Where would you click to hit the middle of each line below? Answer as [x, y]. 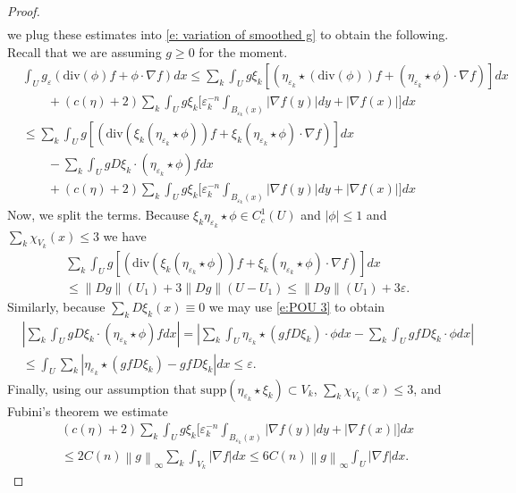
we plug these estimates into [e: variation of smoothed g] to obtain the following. [228, 34]
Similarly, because [56, 306]
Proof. [24, 11]
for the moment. [243, 51]
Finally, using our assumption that [102, 388]
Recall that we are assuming [85, 51]
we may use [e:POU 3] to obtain [297, 306]
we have [125, 235]
